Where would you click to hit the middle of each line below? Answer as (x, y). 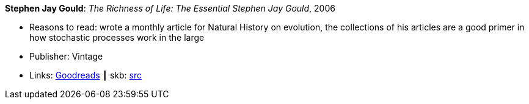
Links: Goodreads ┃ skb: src (86, 75)
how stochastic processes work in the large (117, 37)
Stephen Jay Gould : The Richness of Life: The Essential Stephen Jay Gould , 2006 (170, 8)
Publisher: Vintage (66, 56)
